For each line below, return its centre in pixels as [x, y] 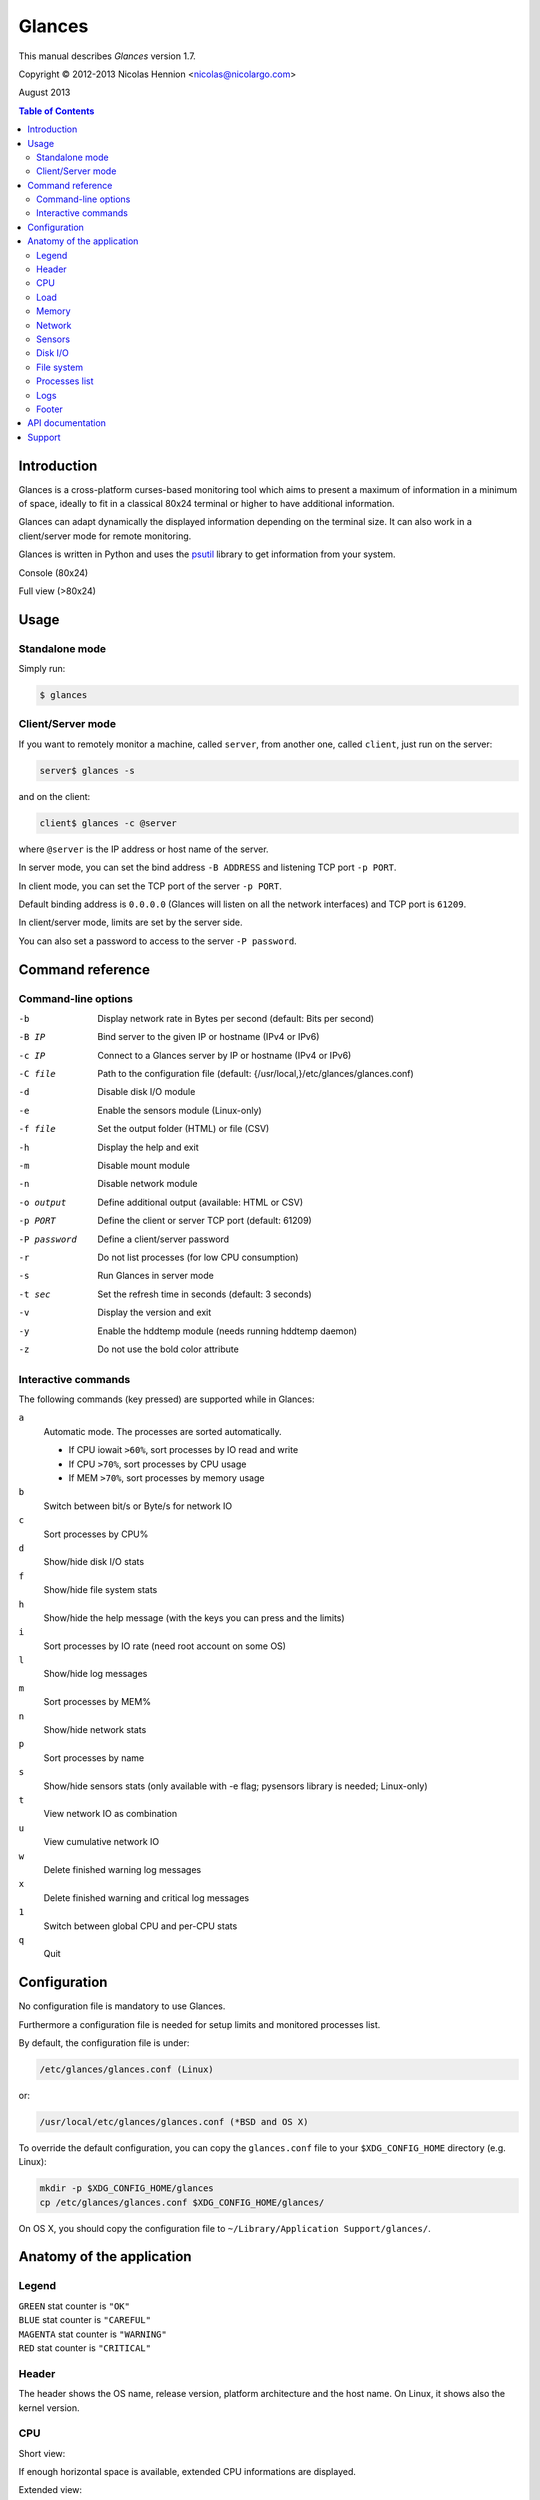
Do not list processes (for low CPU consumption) [198, 1257]
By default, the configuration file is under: [104, 2042]
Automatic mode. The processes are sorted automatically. [162, 1431]
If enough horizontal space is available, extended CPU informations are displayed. [187, 2472]
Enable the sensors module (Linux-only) [179, 1110]
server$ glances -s [87, 770]
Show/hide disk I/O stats [94, 1562]
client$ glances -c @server [108, 823]
